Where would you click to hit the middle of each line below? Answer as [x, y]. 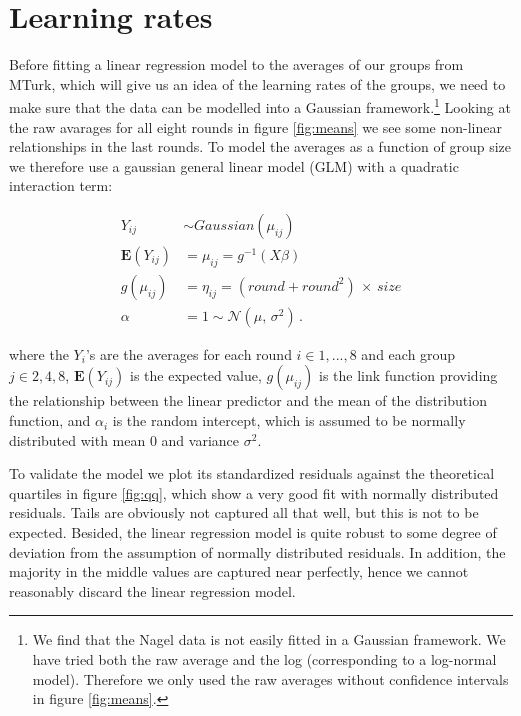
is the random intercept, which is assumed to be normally [289, 420]
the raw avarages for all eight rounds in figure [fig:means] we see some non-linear [255, 126]
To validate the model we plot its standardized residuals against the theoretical [252, 473]
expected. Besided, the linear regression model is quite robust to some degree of [253, 532]
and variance [200, 439]
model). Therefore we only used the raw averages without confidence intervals [270, 678]
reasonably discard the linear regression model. [152, 590]
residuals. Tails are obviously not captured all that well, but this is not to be [244, 512]
